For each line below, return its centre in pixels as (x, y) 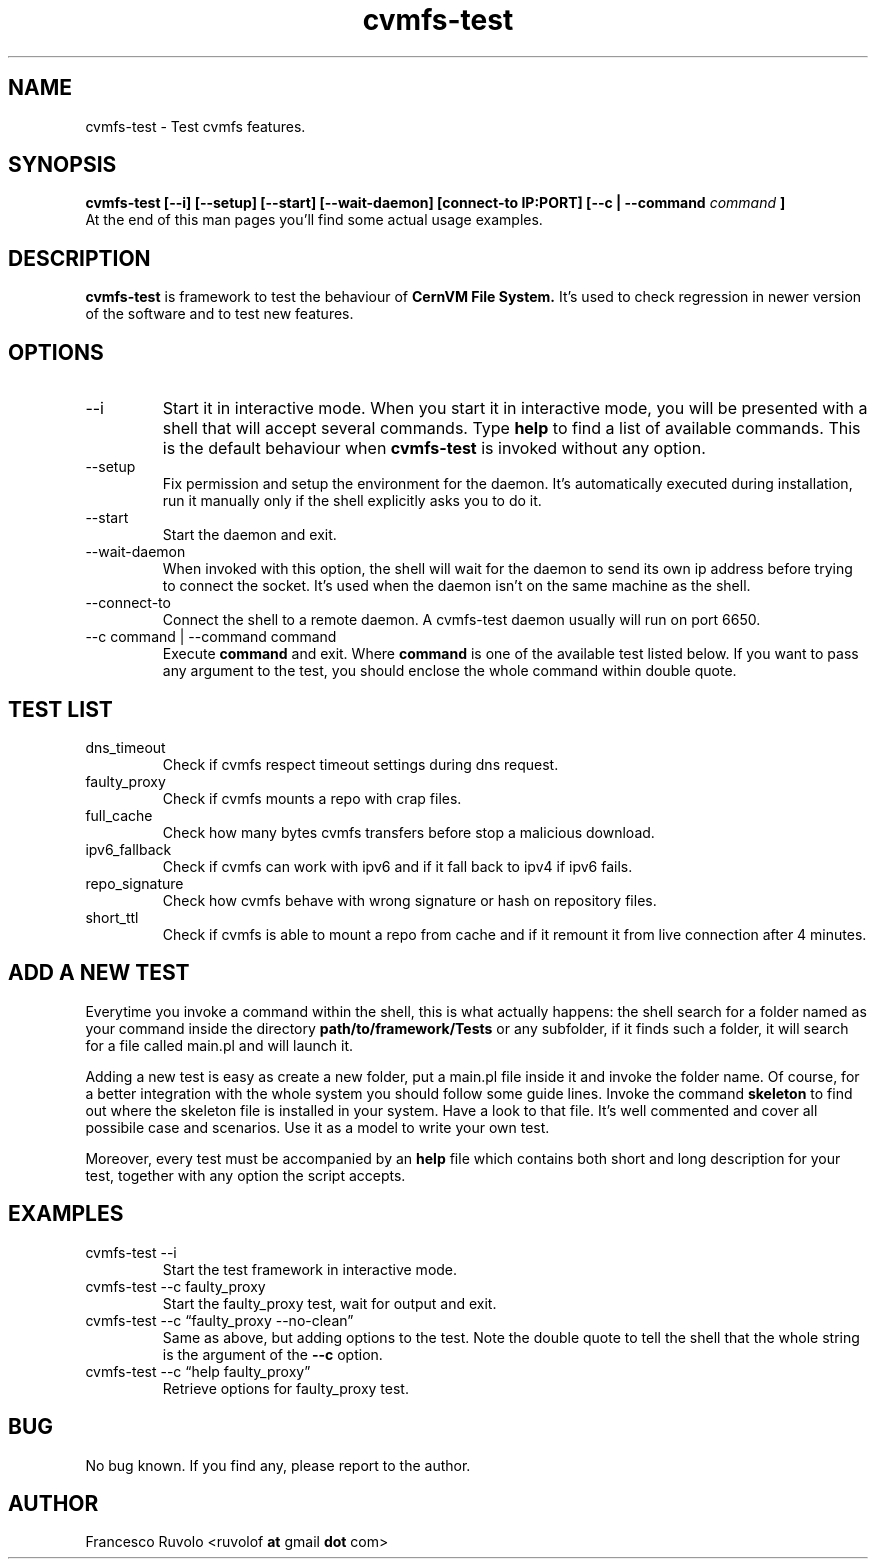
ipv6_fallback (128, 849)
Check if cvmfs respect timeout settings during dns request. (360, 764)
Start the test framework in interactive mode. (310, 1269)
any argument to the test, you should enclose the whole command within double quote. (449, 671)
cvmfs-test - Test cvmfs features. (195, 126)
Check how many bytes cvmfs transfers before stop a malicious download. (408, 832)
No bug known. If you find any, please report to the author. (278, 1465)
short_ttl (112, 917)
